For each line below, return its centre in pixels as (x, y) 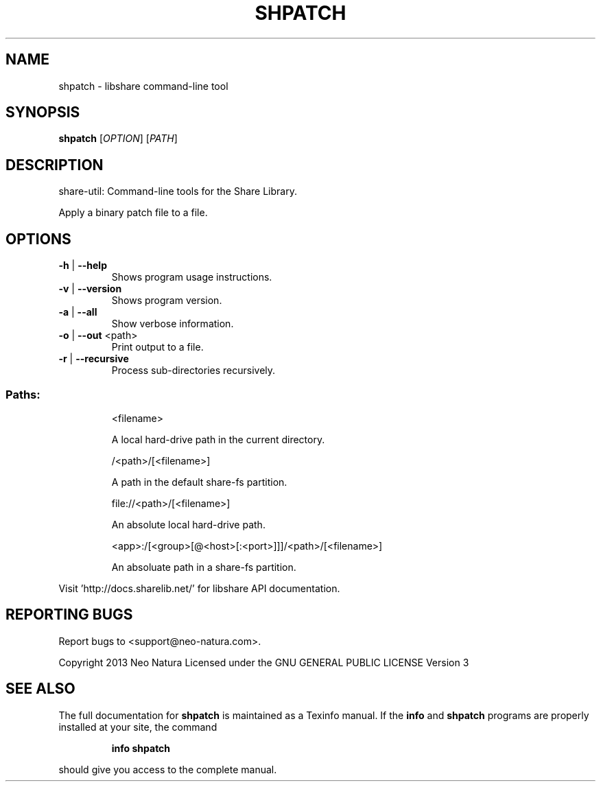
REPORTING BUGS (69, 615)
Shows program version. (167, 301)
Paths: (23, 394)
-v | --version (90, 289)
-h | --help (83, 266)
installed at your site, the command (138, 727)
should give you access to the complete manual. (168, 769)
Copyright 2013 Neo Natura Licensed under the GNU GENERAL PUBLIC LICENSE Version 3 (264, 662)
